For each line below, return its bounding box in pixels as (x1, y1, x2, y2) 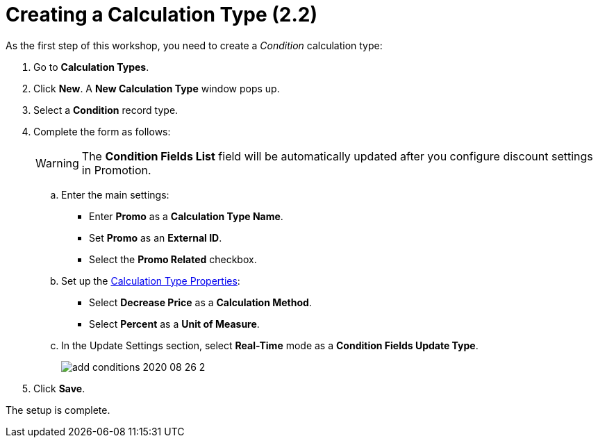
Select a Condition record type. (33, 103, 178, 116)
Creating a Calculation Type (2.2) (6, 3, 317, 26)
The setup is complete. (6, 403, 110, 416)
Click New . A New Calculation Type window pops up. (33, 82, 280, 94)
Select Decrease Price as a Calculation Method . (89, 296, 312, 308)
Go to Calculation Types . (33, 60, 149, 73)
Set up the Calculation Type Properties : (61, 274, 240, 287)
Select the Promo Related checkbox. (89, 253, 257, 265)
